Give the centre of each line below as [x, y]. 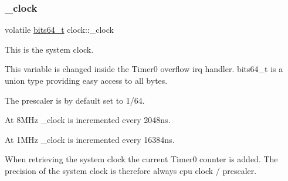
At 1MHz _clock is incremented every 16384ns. [90, 139]
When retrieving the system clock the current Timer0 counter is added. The [141, 159]
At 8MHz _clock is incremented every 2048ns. [88, 120]
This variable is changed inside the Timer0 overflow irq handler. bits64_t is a [144, 69]
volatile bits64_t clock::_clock [59, 30]
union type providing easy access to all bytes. [86, 80]
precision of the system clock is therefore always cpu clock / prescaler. [131, 170]
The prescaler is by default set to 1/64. [75, 100]
